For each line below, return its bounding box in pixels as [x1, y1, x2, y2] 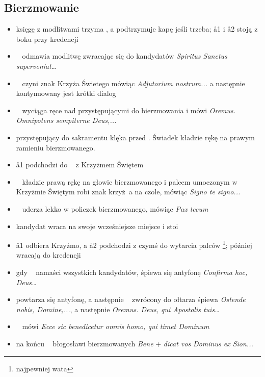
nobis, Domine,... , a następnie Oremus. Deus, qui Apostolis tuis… [16, 304, 220, 314]
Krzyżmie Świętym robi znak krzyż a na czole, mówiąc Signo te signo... [16, 186, 241, 197]
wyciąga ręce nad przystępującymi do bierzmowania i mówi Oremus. [22, 105, 236, 115]
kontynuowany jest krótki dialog [16, 88, 116, 98]
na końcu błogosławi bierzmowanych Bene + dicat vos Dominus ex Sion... [16, 338, 253, 348]
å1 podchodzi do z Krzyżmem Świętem [16, 159, 144, 170]
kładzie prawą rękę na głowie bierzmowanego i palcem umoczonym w [22, 176, 237, 187]
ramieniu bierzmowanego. [16, 142, 95, 153]
